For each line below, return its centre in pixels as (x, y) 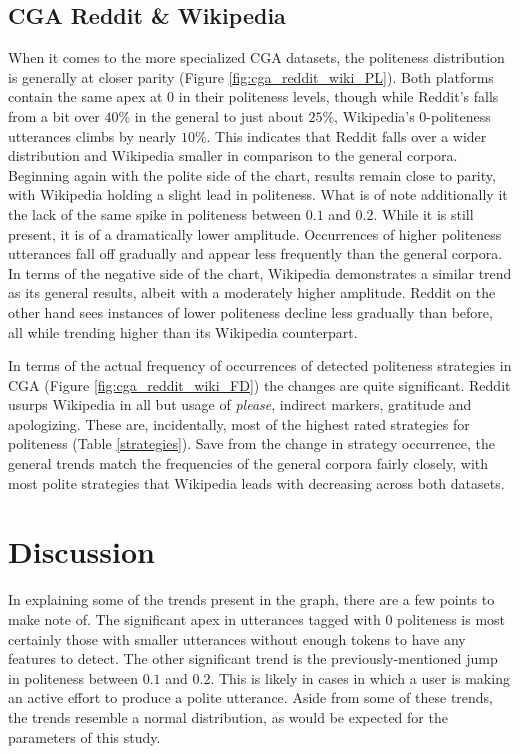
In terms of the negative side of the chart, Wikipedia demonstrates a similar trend (260, 272)
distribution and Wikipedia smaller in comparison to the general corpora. (233, 155)
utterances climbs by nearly (92, 135)
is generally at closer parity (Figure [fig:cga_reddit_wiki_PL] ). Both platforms (251, 76)
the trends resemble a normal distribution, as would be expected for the (228, 716)
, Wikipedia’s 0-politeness (412, 115)
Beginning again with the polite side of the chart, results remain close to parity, (252, 174)
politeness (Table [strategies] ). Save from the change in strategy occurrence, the (252, 443)
